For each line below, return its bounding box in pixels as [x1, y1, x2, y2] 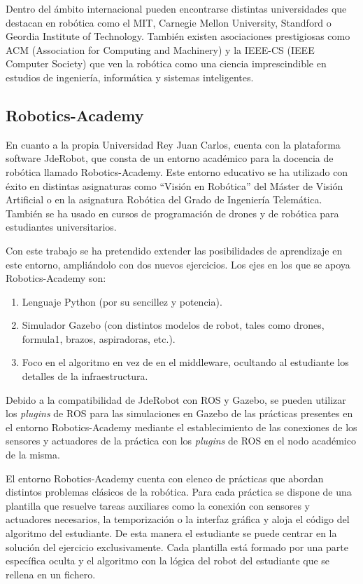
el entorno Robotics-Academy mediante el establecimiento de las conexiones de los [6, 419, 357, 434]
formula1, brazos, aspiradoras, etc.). [22, 331, 176, 346]
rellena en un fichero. [6, 566, 96, 581]
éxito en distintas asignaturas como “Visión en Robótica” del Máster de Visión [6, 178, 343, 193]
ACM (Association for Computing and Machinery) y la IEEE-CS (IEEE [6, 42, 315, 57]
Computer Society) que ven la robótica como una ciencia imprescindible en [6, 56, 327, 71]
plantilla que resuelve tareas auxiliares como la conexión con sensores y [6, 498, 310, 512]
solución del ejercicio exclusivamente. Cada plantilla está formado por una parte [6, 539, 348, 554]
